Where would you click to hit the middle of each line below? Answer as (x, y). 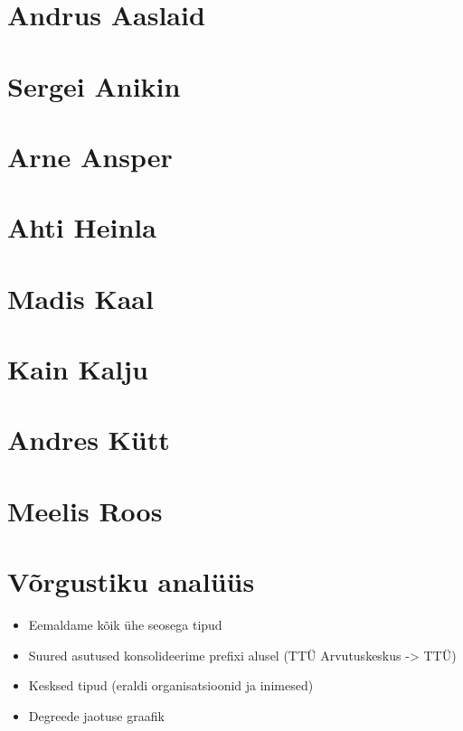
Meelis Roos (85, 510)
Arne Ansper (90, 156)
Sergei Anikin (94, 85)
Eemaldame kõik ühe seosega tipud (125, 625)
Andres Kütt (89, 440)
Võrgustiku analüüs (131, 581)
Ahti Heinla (82, 227)
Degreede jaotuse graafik (96, 715)
